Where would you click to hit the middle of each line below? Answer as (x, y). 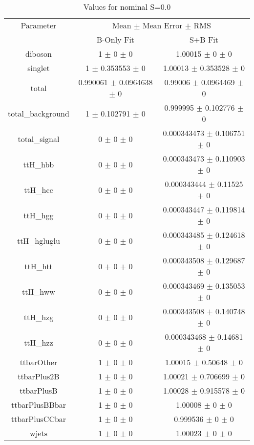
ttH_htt (39, 266)
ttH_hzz (39, 342)
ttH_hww (38, 291)
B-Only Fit (116, 39)
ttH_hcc (39, 189)
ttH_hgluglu (38, 240)
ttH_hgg (39, 215)
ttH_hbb (39, 164)
